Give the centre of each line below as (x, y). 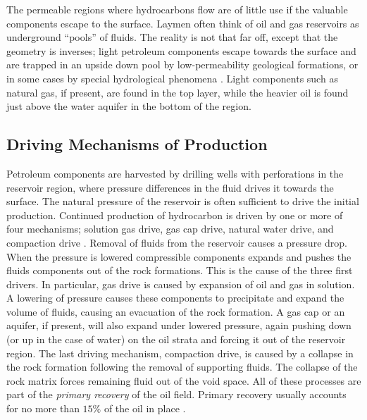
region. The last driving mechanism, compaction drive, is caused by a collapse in (180, 353)
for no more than (43, 408)
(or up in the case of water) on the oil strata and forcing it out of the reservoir (176, 339)
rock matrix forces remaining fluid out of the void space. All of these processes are (184, 380)
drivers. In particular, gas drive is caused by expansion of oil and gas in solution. (181, 284)
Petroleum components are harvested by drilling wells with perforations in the (175, 173)
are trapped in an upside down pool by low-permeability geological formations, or (182, 64)
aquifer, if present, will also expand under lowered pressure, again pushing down (179, 325)
